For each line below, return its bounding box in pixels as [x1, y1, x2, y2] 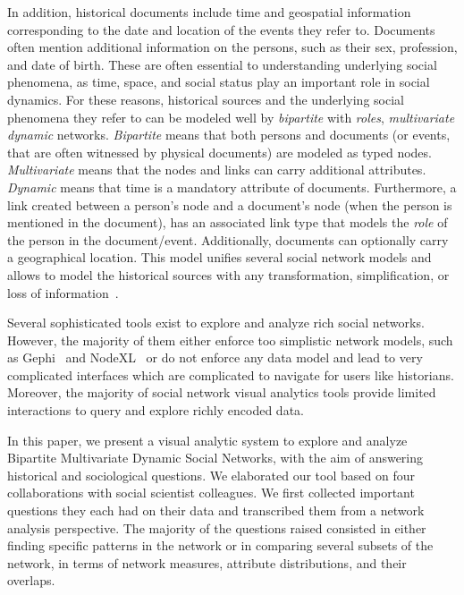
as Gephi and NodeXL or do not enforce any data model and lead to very [7, 348, 423, 367]
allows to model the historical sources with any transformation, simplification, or [7, 265, 450, 284]
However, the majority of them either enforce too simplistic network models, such [7, 330, 453, 349]
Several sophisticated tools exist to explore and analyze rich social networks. [7, 313, 425, 332]
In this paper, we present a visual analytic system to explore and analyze [7, 430, 408, 449]
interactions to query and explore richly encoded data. [7, 401, 304, 420]
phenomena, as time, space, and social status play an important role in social [7, 72, 430, 91]
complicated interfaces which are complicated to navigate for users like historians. [7, 365, 454, 384]
